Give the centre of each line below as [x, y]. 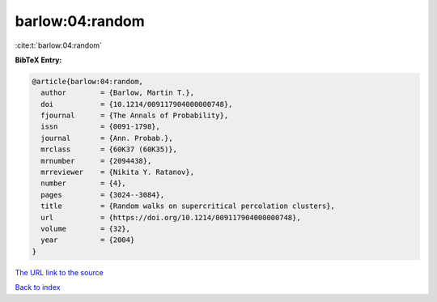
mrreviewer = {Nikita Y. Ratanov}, [117, 172]
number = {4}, [84, 183]
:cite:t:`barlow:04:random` [59, 45]
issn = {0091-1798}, [101, 127]
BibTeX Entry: [38, 60]
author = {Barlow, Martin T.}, [117, 93]
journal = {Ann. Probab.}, [107, 138]
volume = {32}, [86, 229]
